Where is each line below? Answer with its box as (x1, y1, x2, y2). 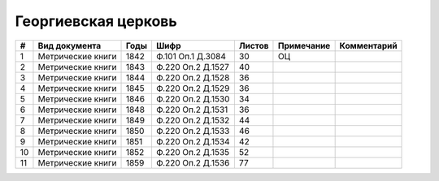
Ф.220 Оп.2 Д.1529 (155, 82, 230, 93)
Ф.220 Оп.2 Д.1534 (155, 136, 231, 147)
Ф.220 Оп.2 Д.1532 (155, 114, 230, 126)
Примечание (277, 40, 331, 51)
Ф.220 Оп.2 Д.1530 (155, 93, 230, 105)
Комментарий (339, 40, 398, 51)
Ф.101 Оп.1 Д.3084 (155, 50, 227, 62)
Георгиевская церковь (15, 12, 178, 30)
